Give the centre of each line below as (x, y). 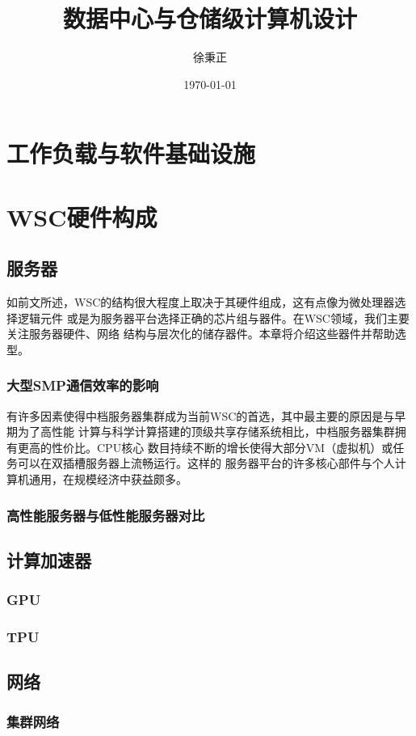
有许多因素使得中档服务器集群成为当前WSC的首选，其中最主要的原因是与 (201, 415)
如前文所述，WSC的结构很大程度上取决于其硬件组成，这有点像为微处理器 (201, 302)
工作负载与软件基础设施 (131, 153)
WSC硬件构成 (82, 216)
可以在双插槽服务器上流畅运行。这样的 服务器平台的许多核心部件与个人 (206, 463)
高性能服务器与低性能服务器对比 (106, 515)
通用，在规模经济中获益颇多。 (108, 479)
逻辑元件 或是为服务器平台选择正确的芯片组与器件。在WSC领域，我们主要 (213, 317)
